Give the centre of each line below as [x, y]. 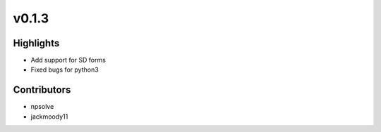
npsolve [42, 107]
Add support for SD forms [68, 60]
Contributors [42, 90]
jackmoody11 [49, 117]
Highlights [36, 43]
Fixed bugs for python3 [65, 70]
